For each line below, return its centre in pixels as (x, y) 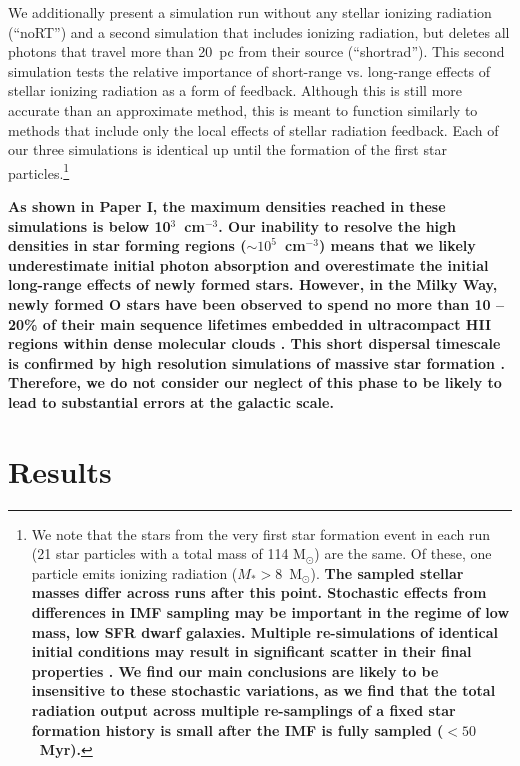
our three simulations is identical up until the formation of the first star (227, 149)
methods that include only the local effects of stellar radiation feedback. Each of (253, 129)
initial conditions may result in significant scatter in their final (251, 651)
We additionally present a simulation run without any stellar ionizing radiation (250, 12)
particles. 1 (39, 171)
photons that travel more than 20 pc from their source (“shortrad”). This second (256, 51)
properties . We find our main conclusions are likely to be (235, 670)
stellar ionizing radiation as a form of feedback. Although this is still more (235, 90)
